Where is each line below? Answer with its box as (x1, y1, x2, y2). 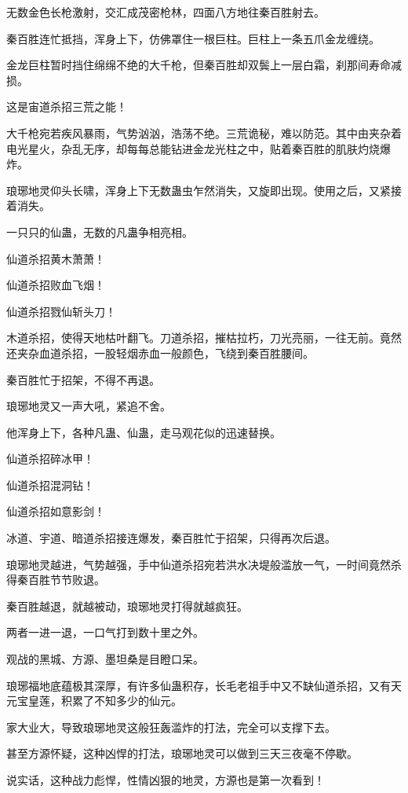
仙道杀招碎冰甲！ (6, 450, 94, 467)
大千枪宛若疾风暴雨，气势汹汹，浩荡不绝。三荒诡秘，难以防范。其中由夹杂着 (6, 124, 402, 141)
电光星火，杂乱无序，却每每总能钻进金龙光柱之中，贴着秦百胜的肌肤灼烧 (6, 140, 380, 156)
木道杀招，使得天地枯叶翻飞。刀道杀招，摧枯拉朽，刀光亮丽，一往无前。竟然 (6, 329, 402, 346)
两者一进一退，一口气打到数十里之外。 (6, 624, 204, 641)
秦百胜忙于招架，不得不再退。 (6, 371, 160, 387)
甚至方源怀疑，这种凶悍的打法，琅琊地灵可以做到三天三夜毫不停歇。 (6, 745, 358, 762)
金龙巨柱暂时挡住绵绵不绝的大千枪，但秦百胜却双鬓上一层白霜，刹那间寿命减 (6, 57, 402, 73)
